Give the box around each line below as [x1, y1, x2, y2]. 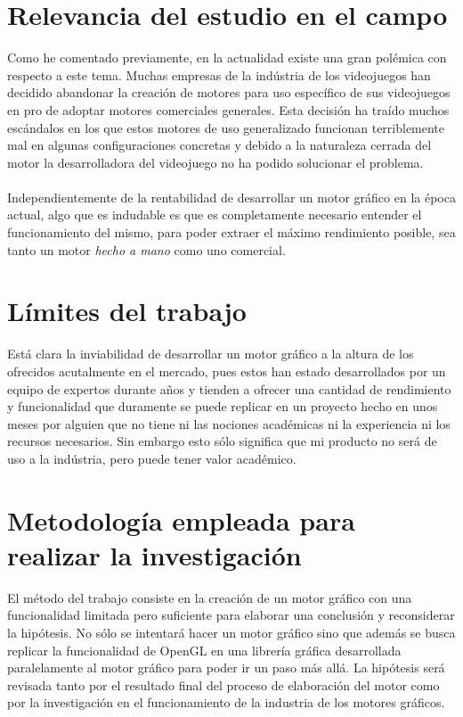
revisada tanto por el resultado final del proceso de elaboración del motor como [7, 675, 440, 694]
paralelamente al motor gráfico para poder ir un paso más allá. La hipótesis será [7, 658, 445, 677]
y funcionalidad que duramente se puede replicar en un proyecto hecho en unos [7, 397, 438, 416]
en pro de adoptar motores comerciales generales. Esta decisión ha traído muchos [7, 100, 450, 119]
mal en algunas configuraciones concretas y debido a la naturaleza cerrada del [7, 136, 432, 154]
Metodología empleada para [7, 501, 355, 538]
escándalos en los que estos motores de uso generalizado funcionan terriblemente [7, 118, 445, 136]
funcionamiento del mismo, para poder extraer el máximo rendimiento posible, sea [7, 223, 456, 242]
